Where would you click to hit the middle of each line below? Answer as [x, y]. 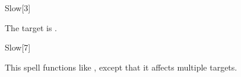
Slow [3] [18, 8]
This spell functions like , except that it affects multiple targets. [121, 67]
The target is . [31, 27]
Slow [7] [18, 47]
